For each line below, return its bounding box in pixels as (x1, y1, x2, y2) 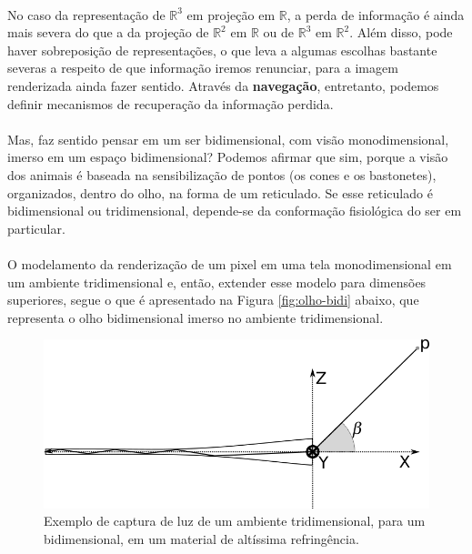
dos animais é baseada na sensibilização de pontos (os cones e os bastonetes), (7, 165, 437, 184)
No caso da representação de (7, 5, 166, 24)
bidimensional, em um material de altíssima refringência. (44, 529, 359, 548)
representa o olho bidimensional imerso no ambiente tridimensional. (7, 307, 384, 327)
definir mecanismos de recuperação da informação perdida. (7, 94, 334, 113)
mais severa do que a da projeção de (7, 23, 209, 42)
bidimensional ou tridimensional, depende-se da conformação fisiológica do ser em (7, 201, 462, 220)
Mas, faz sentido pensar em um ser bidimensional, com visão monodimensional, (7, 129, 449, 148)
